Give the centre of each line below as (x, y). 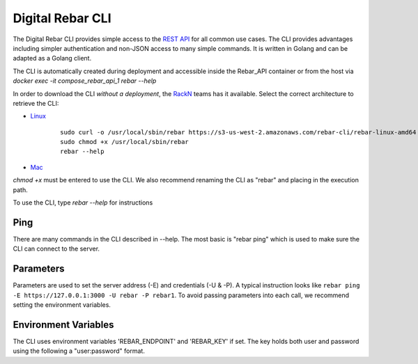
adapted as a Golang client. (52, 58)
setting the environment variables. (62, 305)
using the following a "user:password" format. (79, 351)
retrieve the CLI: (36, 103)
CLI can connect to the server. (56, 249)
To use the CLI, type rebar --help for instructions (83, 203)
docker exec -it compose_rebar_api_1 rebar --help (85, 81)
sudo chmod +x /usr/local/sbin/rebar (125, 142)
